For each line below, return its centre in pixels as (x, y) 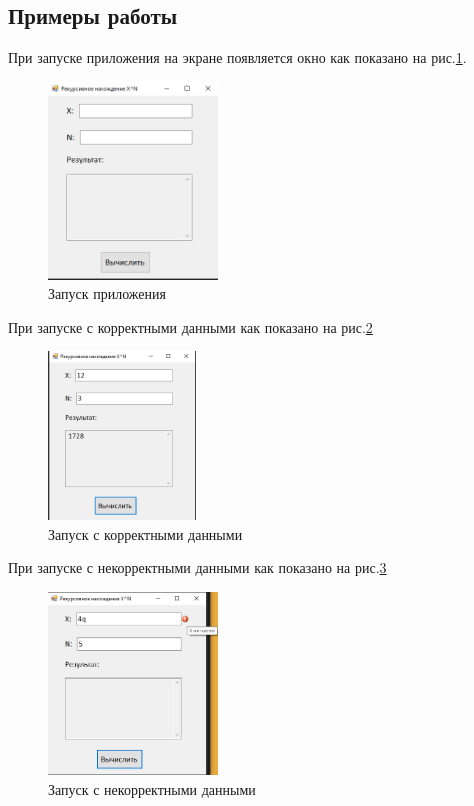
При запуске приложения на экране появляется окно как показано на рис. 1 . (237, 57)
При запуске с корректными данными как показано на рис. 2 (190, 326)
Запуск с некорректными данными (152, 788)
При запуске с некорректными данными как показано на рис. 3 (197, 567)
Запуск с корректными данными (145, 533)
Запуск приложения (107, 293)
